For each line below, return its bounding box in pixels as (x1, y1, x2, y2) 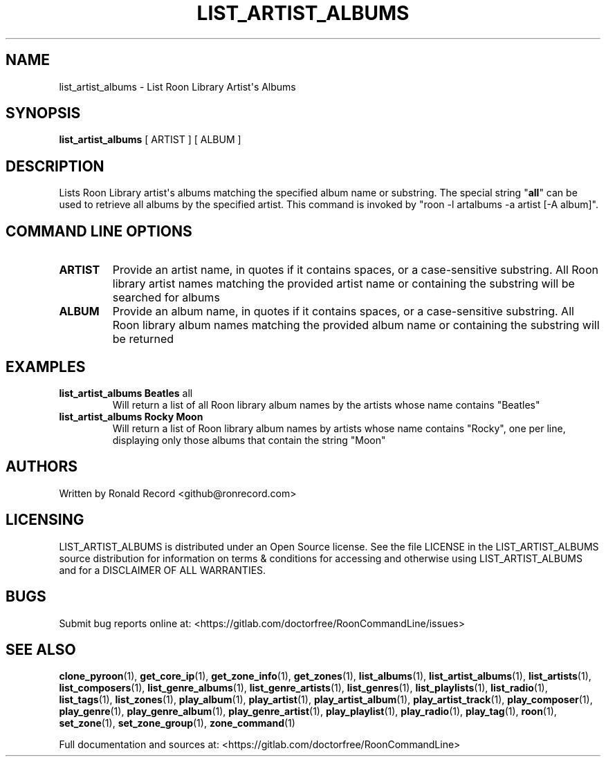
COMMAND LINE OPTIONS (6, 222, 192, 240)
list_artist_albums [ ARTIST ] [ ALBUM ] (59, 133, 241, 146)
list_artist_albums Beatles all (59, 387, 193, 399)
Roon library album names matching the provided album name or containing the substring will (112, 318, 600, 333)
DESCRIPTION (6, 157, 104, 175)
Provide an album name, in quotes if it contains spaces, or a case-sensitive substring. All (112, 304, 574, 319)
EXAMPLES (6, 357, 86, 375)
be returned (112, 332, 174, 346)
